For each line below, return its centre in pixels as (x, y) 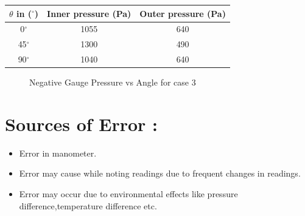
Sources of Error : (82, 123)
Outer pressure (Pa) (183, 13)
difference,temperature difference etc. (88, 205)
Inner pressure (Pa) (89, 13)
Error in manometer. (58, 153)
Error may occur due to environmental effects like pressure (128, 194)
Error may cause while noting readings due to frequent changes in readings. (160, 173)
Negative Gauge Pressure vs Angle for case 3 (113, 82)
